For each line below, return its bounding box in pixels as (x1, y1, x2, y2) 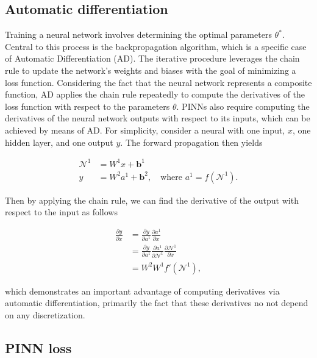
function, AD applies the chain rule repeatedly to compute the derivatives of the (5, 88, 305, 101)
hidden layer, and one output (5, 135, 113, 148)
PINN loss (5, 338, 72, 357)
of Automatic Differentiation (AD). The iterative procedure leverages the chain (5, 52, 300, 65)
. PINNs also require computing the (176, 99, 310, 112)
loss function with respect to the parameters (5, 99, 170, 112)
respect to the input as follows (5, 206, 118, 218)
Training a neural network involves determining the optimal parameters (5, 28, 272, 41)
